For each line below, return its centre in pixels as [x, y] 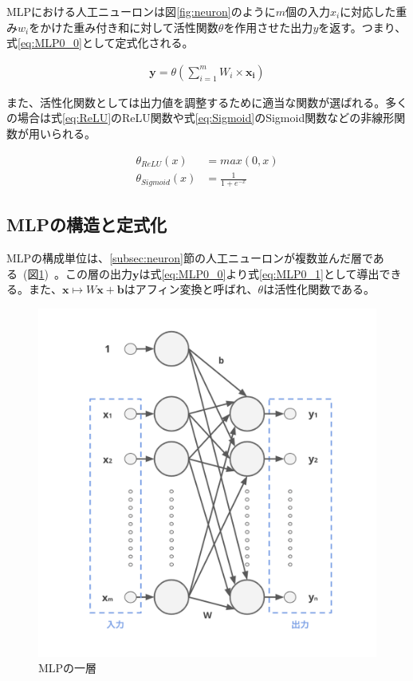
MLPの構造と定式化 [87, 224]
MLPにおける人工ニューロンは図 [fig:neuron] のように [141, 11]
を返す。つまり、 [362, 27]
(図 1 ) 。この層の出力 [77, 273]
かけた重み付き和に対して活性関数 [129, 27]
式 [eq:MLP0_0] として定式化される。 [100, 43]
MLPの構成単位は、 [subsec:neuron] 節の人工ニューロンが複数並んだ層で [190, 258]
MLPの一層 [68, 668]
